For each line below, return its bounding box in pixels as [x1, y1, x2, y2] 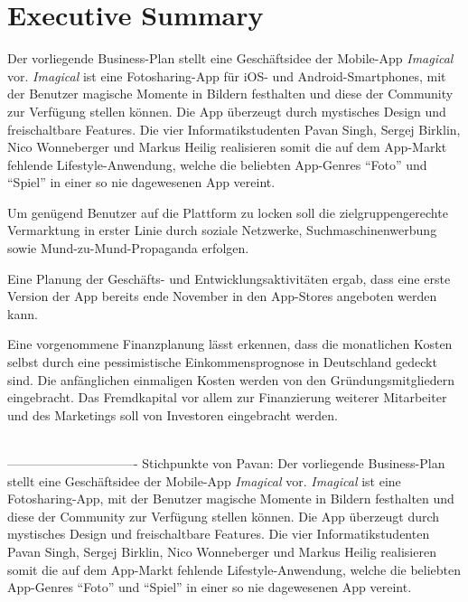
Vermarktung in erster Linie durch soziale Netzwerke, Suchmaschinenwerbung [7, 221, 437, 240]
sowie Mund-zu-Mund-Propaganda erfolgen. [7, 239, 249, 258]
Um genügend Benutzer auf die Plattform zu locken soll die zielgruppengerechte [7, 202, 448, 221]
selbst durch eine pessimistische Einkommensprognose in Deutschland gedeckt [7, 353, 437, 372]
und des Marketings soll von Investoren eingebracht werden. [7, 405, 339, 424]
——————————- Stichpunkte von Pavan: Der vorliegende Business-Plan [7, 454, 445, 472]
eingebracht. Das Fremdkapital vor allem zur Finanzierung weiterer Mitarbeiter [7, 388, 447, 407]
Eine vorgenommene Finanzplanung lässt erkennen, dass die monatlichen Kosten [7, 334, 453, 353]
